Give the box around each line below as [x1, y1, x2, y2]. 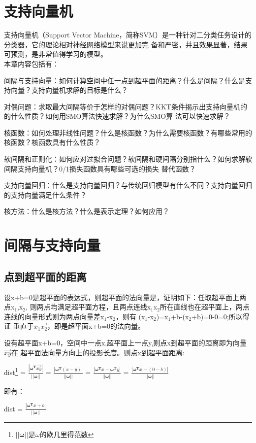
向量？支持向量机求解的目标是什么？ [10, 85, 128, 95]
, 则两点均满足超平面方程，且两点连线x [26, 302, 151, 312]
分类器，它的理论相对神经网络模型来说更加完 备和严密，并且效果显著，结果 [4, 39, 248, 49]
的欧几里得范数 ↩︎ [39, 429, 94, 440]
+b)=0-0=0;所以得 [192, 311, 250, 321]
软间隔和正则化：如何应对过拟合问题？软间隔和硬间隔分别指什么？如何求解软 [4, 154, 252, 164]
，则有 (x [115, 311, 145, 321]
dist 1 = [4, 366, 26, 377]
